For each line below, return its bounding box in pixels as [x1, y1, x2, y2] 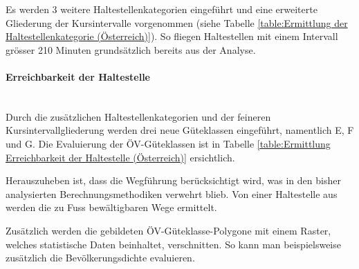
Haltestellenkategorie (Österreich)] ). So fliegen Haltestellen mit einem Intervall [6, 29, 338, 43]
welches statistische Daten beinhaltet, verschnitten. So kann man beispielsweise [6, 237, 341, 251]
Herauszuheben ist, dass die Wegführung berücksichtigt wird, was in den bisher [6, 173, 341, 188]
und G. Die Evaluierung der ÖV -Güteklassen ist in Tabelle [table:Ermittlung [6, 136, 331, 150]
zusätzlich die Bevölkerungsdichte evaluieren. [6, 250, 195, 265]
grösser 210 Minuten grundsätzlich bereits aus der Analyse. [6, 42, 256, 57]
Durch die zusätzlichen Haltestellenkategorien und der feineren [6, 109, 271, 123]
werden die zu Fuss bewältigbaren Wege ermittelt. [6, 200, 217, 215]
